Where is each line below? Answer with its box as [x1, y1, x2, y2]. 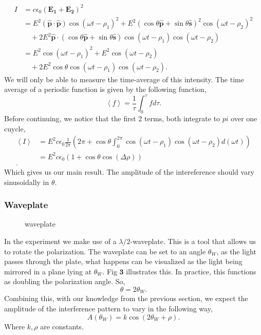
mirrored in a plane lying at [4, 266, 92, 276]
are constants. [40, 321, 84, 331]
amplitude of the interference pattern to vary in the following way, [4, 303, 213, 313]
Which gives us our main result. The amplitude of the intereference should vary [4, 166, 255, 177]
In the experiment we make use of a [4, 235, 117, 246]
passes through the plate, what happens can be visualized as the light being [4, 256, 243, 267]
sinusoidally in [4, 176, 49, 187]
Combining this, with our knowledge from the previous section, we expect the [4, 293, 248, 304]
